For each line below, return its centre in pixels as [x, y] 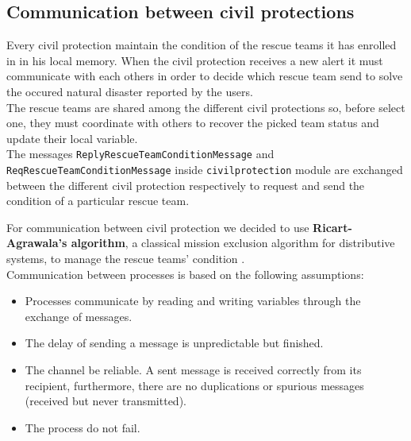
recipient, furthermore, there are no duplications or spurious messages [194, 385]
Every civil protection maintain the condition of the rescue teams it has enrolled [202, 45]
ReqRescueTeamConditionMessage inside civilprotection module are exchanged [205, 170]
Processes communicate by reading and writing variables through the [193, 301]
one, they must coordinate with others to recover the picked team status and [193, 123]
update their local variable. [72, 138]
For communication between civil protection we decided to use [158, 227]
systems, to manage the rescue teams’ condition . [126, 259]
